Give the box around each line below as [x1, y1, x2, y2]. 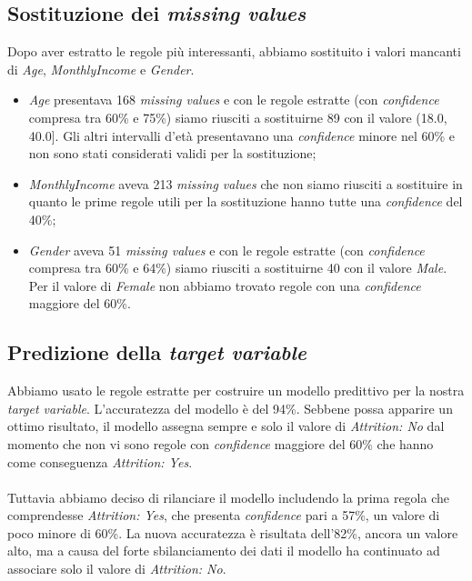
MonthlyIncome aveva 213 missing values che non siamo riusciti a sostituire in [28, 174, 463, 193]
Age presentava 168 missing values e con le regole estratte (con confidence [28, 90, 439, 109]
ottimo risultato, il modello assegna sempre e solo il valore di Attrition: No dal [7, 416, 445, 436]
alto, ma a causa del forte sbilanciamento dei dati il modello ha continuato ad [7, 541, 440, 560]
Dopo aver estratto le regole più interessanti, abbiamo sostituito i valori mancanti [7, 42, 461, 61]
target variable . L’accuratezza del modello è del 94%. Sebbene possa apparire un [7, 398, 453, 417]
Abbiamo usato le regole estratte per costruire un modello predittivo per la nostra [7, 381, 465, 400]
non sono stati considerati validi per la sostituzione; [28, 144, 316, 163]
